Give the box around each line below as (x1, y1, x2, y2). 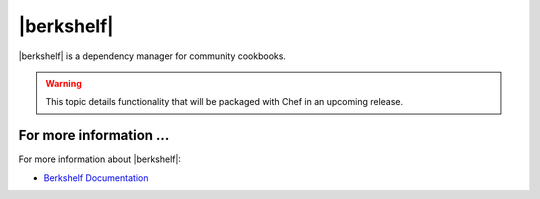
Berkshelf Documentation (43, 171, 149, 184)
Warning (45, 77, 82, 89)
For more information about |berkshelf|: (18, 153, 182, 165)
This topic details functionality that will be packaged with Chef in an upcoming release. (45, 96, 404, 108)
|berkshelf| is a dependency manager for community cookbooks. (18, 50, 287, 62)
